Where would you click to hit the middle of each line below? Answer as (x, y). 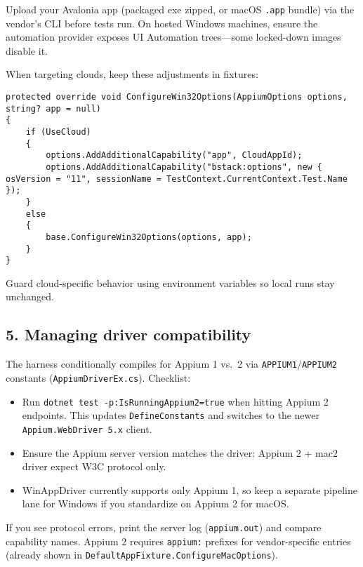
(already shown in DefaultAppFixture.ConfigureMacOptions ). (142, 555)
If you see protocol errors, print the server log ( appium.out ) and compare (164, 527)
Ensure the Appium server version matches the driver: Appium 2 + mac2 (180, 452)
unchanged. (30, 296)
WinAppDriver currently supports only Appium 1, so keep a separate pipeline (190, 489)
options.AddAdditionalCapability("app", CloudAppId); (174, 155)
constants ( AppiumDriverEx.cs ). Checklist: (98, 377)
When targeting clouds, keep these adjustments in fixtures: (132, 74)
